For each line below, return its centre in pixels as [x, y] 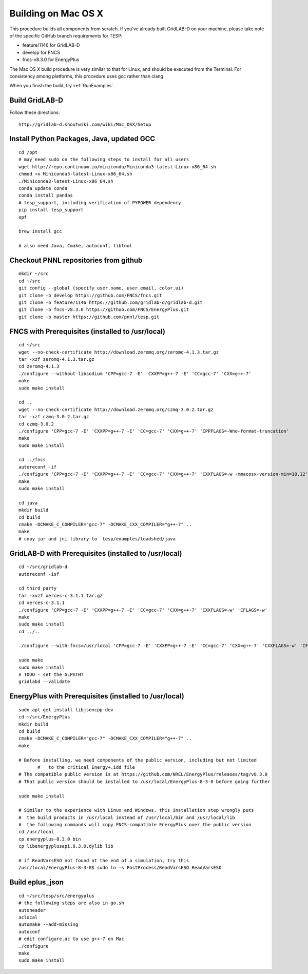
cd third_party [38, 588]
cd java [28, 503]
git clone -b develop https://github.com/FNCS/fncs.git [90, 295]
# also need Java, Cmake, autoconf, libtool [76, 246]
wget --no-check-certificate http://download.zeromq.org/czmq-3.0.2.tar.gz [116, 410]
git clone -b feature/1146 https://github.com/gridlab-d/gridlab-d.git [111, 303]
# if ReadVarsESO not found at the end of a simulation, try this [104, 861]
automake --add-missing [49, 924]
